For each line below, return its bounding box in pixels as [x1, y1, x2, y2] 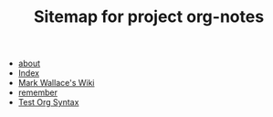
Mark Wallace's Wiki [17, 78, 95, 89]
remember [17, 87, 58, 98]
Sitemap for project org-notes [33, 6, 265, 27]
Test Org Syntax [17, 97, 79, 108]
